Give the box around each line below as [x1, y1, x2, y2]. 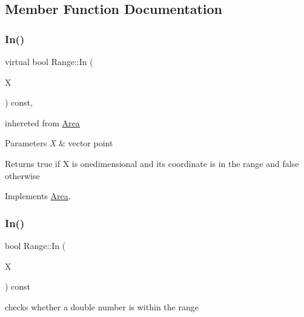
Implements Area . [5, 189, 71, 202]
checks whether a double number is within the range [5, 300, 199, 313]
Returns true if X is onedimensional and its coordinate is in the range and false [5, 157, 299, 169]
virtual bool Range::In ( [5, 55, 93, 67]
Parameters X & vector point [5, 137, 113, 149]
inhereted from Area [5, 116, 80, 129]
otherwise [5, 169, 40, 182]
